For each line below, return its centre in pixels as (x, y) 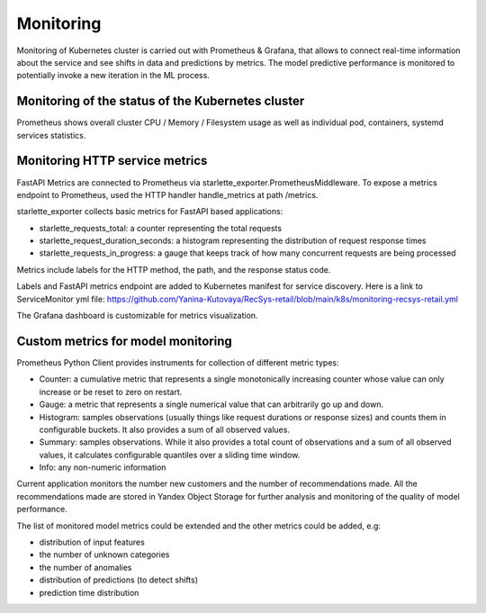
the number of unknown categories (104, 554)
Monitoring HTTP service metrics (112, 161)
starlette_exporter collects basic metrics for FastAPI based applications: (150, 212)
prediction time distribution (89, 592)
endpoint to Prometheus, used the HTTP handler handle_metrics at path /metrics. (167, 194)
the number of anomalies (85, 567)
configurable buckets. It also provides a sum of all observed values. (164, 429)
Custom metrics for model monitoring (125, 341)
